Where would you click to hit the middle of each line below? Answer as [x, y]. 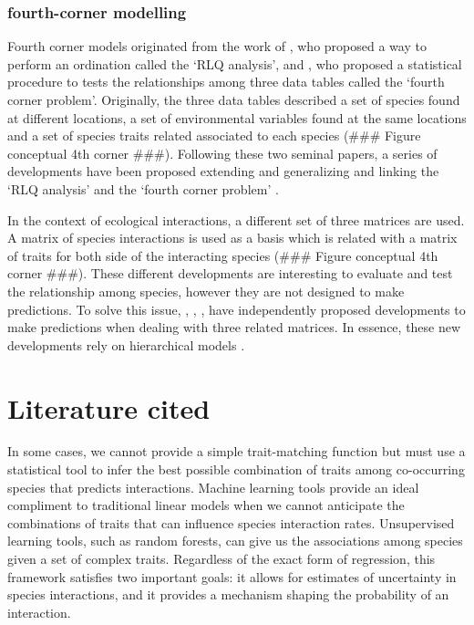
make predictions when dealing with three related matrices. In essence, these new [234, 327]
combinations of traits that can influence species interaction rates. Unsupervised [231, 522]
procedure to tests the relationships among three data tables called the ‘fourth [226, 82]
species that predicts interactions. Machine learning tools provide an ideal [213, 487]
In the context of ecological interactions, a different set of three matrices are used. [236, 219]
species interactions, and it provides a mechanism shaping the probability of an [228, 594]
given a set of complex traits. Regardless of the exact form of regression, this [222, 558]
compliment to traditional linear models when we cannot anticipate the [206, 505]
